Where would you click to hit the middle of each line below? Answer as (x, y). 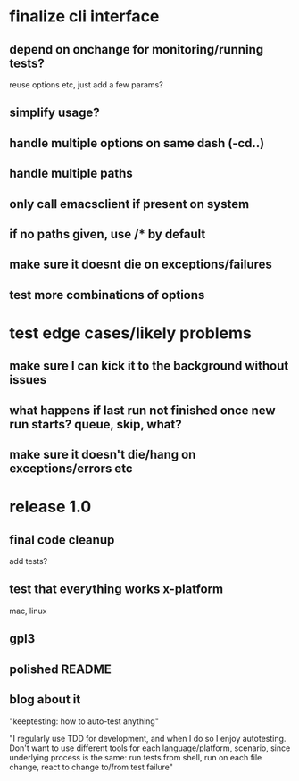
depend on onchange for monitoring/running (137, 50)
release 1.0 (50, 507)
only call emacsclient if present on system (129, 204)
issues (28, 380)
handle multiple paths (71, 174)
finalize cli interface (84, 17)
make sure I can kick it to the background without (149, 366)
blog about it (45, 699)
